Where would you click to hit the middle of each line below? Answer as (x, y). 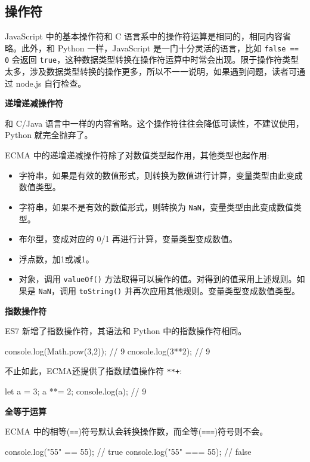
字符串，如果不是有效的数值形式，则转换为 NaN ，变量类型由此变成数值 (156, 206)
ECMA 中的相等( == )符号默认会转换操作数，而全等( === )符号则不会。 (137, 431)
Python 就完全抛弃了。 (49, 135)
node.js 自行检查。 (51, 83)
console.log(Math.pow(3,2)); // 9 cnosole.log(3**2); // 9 (108, 351)
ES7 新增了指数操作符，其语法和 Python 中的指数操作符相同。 (126, 331)
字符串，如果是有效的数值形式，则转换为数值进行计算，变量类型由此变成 (161, 175)
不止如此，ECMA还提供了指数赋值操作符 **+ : (94, 371)
